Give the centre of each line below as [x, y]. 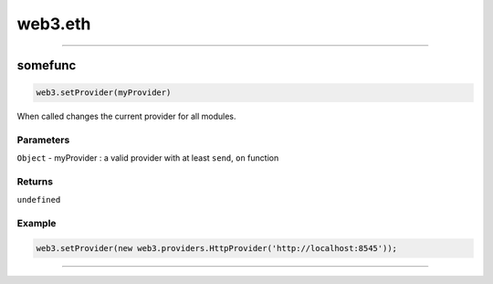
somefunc [47, 65]
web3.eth [54, 24]
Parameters [43, 140]
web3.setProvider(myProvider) [104, 93]
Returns [35, 182]
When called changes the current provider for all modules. [126, 116]
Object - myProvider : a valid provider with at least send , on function [148, 158]
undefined [39, 200]
